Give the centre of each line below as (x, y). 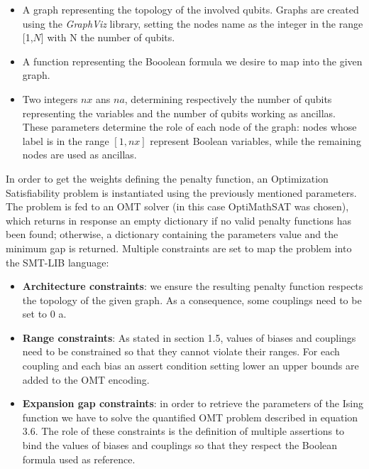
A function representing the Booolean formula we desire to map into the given (192, 61)
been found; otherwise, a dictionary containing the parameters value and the (172, 234)
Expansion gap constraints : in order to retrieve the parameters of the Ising (193, 403)
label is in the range (66, 140)
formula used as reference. (79, 459)
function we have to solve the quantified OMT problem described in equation (190, 417)
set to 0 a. (44, 314)
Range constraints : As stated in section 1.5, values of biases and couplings (189, 337)
